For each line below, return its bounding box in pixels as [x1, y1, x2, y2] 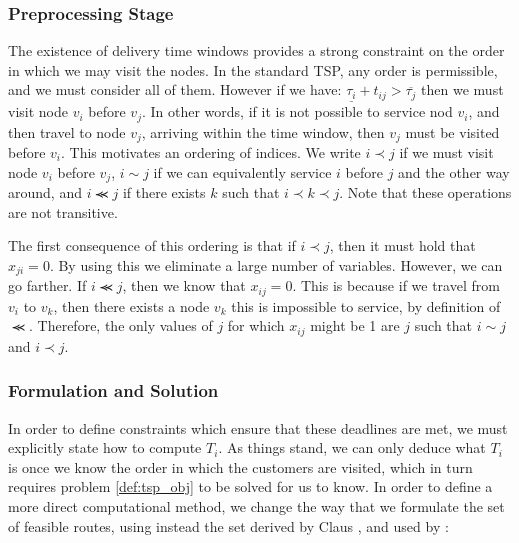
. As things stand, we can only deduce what [218, 437, 486, 458]
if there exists [122, 182, 206, 203]
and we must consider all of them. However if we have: [8, 79, 342, 100]
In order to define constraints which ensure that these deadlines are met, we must [8, 417, 508, 438]
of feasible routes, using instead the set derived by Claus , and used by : [8, 515, 449, 536]
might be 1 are [310, 315, 400, 336]
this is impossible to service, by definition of [231, 295, 501, 316]
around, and [8, 182, 82, 203]
